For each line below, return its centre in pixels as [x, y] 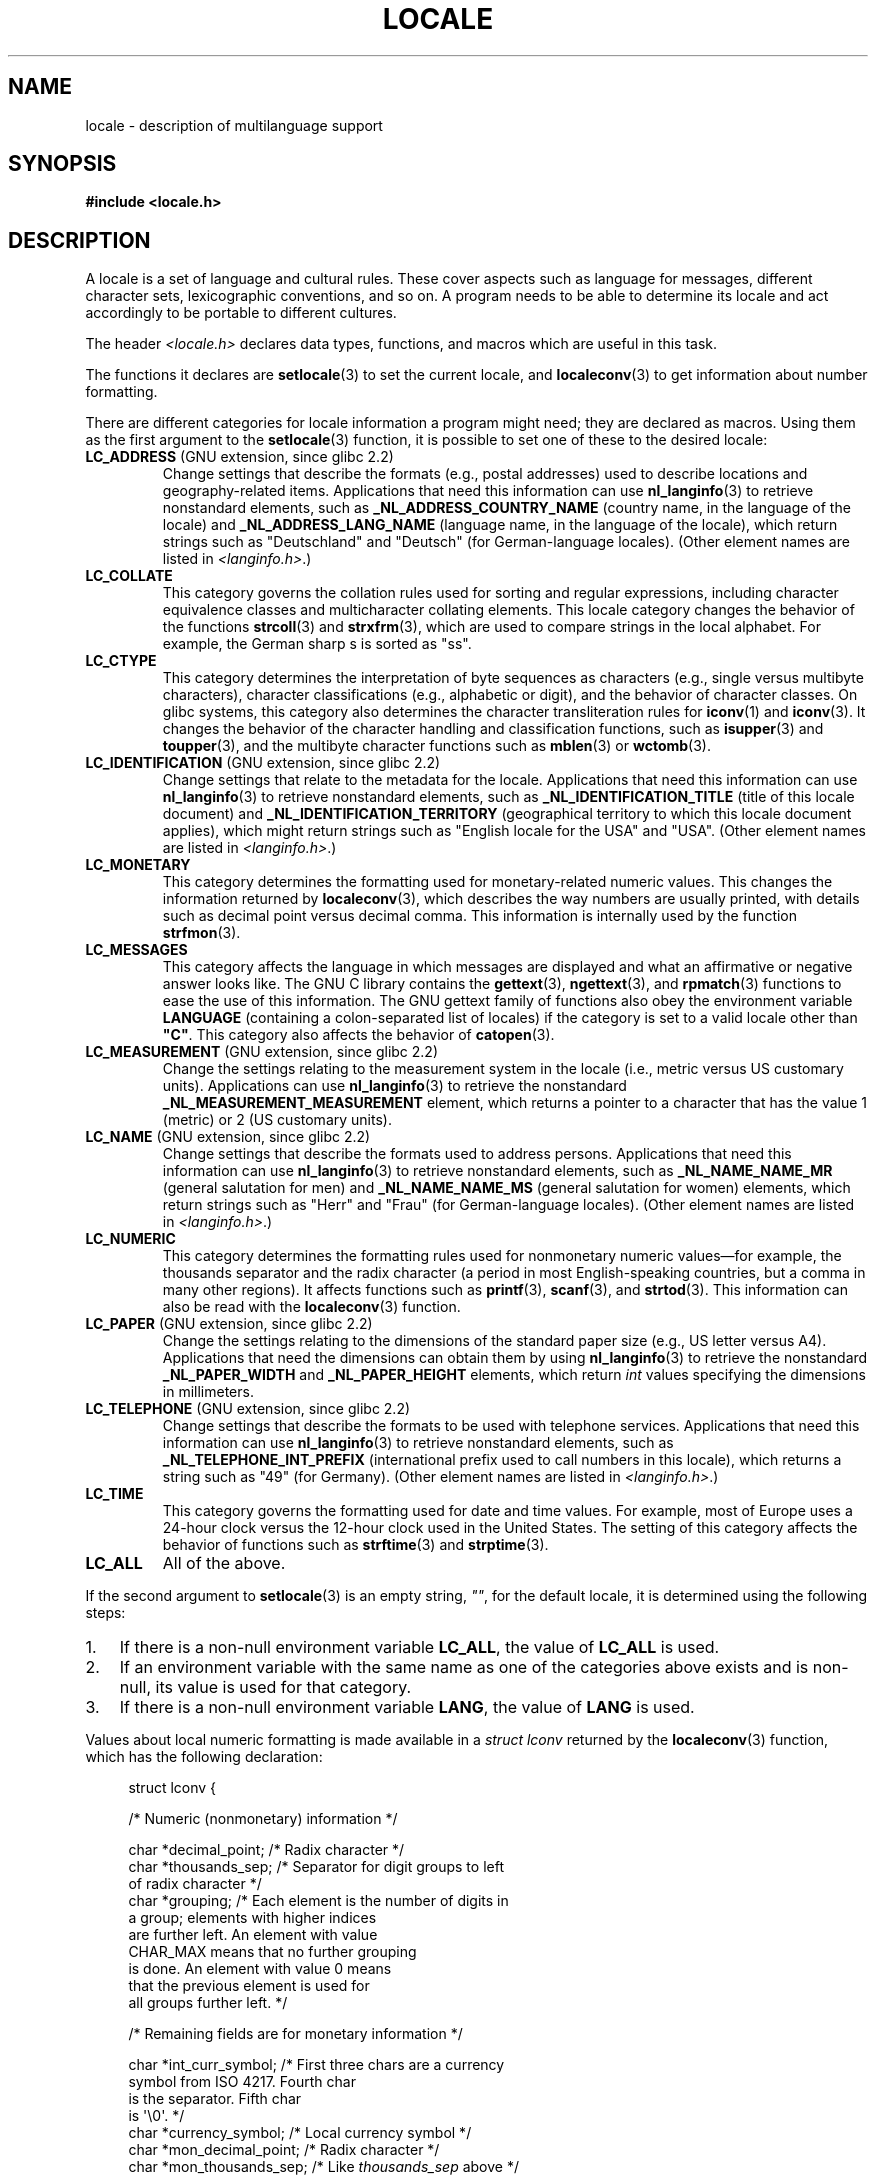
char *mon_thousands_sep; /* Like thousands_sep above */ [323, 2167]
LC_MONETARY [138, 865]
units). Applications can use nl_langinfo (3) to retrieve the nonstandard [394, 1086]
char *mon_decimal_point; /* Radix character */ [284, 2150]
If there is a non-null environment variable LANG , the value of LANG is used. [407, 1707]
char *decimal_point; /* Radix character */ [266, 1850]
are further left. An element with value [253, 1935]
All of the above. [224, 1563]
